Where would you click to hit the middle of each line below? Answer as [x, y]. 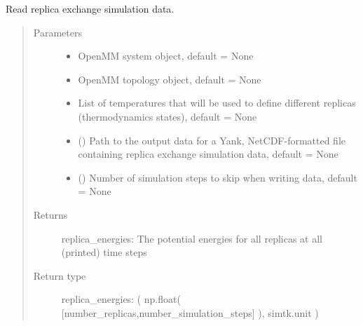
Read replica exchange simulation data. [90, 8]
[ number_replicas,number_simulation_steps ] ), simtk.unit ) [190, 312]
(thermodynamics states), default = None [167, 116]
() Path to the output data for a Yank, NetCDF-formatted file [212, 140]
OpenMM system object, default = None [166, 56]
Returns [50, 214]
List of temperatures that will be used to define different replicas [217, 103]
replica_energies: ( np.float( [121, 299]
